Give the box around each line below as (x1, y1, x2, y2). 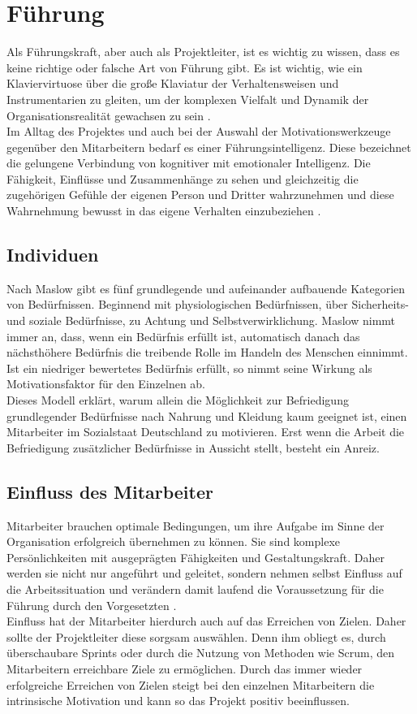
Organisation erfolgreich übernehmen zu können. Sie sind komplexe (6, 533, 341, 550)
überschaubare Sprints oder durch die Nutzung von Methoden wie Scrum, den (6, 644, 395, 661)
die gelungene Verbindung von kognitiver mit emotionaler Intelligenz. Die (6, 154, 371, 171)
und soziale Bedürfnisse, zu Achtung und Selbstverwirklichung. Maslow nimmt (6, 312, 396, 329)
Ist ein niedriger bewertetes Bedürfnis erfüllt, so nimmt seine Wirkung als (6, 359, 372, 376)
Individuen (6, 242, 99, 267)
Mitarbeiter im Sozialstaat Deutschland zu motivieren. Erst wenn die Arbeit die (6, 423, 405, 440)
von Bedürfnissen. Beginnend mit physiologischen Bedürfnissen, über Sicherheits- (6, 296, 409, 313)
